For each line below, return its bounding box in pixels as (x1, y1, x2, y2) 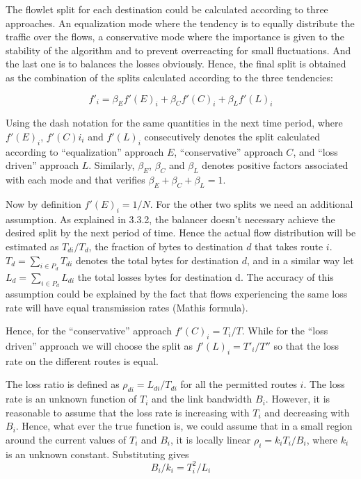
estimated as (6, 238, 59, 253)
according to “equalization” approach (6, 144, 164, 159)
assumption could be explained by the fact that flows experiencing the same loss (6, 286, 348, 300)
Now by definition (6, 196, 81, 211)
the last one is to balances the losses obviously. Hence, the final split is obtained (6, 56, 346, 71)
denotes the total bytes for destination (76, 252, 239, 267)
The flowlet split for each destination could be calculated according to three (6, 2, 328, 16)
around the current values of (6, 432, 127, 446)
